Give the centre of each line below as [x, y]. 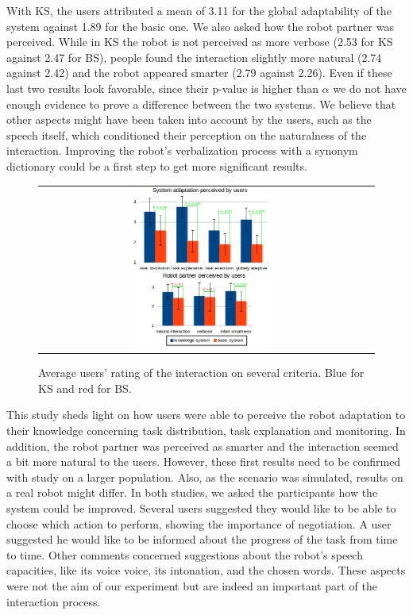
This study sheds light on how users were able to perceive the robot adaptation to [206, 415]
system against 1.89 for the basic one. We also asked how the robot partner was [200, 26]
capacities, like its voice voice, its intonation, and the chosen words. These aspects [206, 570]
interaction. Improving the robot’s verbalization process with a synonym [182, 150]
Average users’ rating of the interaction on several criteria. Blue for [201, 373]
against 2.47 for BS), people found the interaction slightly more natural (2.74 [194, 57]
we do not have [370, 88]
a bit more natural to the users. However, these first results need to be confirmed [204, 461]
